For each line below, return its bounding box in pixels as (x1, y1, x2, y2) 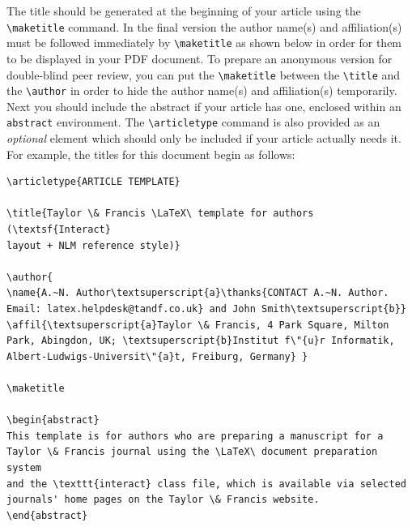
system (6, 461, 41, 473)
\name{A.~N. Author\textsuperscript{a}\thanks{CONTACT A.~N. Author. (6, 287, 389, 299)
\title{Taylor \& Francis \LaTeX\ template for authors (6, 208, 314, 220)
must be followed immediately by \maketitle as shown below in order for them (6, 34, 402, 51)
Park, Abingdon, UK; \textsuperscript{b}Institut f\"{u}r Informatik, (6, 335, 395, 347)
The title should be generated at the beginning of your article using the (6, 2, 361, 19)
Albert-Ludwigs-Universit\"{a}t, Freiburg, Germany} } (6, 350, 308, 362)
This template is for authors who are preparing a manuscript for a (6, 430, 384, 442)
